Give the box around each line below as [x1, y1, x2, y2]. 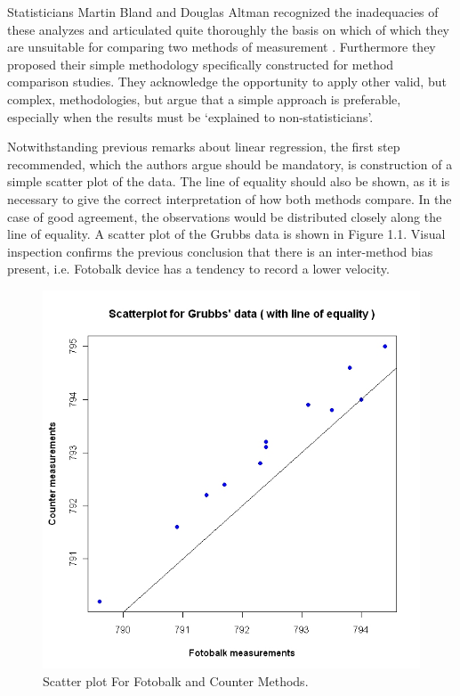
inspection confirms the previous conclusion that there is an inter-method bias [7, 242, 433, 260]
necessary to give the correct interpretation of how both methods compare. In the [7, 189, 452, 208]
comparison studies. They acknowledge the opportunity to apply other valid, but [7, 72, 447, 91]
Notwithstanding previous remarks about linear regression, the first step [7, 137, 400, 156]
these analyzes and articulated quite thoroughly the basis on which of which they [7, 20, 450, 38]
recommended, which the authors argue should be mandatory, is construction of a [7, 154, 453, 173]
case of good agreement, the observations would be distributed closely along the [7, 207, 442, 225]
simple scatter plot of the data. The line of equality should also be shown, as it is [7, 172, 450, 191]
